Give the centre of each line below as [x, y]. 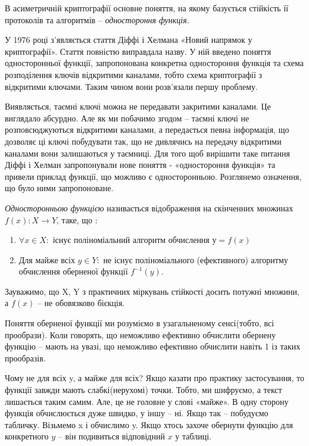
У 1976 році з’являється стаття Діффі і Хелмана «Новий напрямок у [129, 40]
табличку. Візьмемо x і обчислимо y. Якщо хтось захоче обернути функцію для [149, 424]
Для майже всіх [47, 259]
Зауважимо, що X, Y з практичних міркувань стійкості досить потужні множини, [152, 291]
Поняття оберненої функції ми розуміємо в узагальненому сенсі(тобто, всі [140, 323]
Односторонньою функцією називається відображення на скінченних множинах [149, 208]
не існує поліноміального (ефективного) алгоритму [196, 259]
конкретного [27, 436]
